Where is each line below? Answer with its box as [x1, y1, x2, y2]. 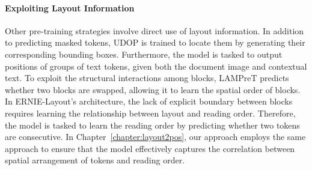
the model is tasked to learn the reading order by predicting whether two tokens [5, 118, 300, 131]
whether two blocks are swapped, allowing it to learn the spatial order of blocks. [5, 83, 301, 96]
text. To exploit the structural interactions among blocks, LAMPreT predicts [5, 71, 289, 84]
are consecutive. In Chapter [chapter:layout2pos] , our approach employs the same [5, 130, 306, 143]
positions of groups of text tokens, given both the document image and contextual [5, 59, 307, 72]
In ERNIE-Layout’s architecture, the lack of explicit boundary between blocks [5, 95, 293, 108]
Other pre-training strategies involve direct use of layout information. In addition [5, 24, 304, 37]
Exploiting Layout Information [5, 1, 135, 14]
